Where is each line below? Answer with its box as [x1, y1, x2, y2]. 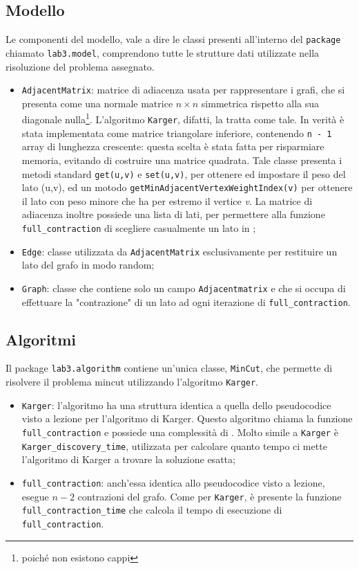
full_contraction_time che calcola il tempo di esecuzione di [21, 503, 282, 517]
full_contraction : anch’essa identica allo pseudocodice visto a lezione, [21, 475, 325, 489]
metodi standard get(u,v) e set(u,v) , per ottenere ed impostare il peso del [21, 166, 346, 181]
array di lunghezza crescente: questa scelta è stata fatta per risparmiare [21, 139, 324, 154]
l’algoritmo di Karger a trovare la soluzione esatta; [21, 452, 235, 467]
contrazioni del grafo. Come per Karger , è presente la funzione [77, 489, 342, 503]
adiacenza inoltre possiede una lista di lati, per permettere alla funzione [21, 207, 325, 222]
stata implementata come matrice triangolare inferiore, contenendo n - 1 [21, 125, 332, 140]
